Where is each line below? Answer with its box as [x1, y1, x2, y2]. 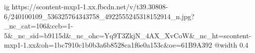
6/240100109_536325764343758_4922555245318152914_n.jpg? [4, 11, 194, 21]
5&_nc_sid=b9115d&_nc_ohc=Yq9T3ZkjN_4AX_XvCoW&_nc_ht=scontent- [4, 30, 252, 40]
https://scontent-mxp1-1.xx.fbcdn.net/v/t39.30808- [11, 1, 168, 11]
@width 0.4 [214, 40, 249, 50]
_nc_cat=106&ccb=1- [4, 21, 73, 31]
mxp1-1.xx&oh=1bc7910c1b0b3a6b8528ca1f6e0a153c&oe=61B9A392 [4, 40, 212, 50]
